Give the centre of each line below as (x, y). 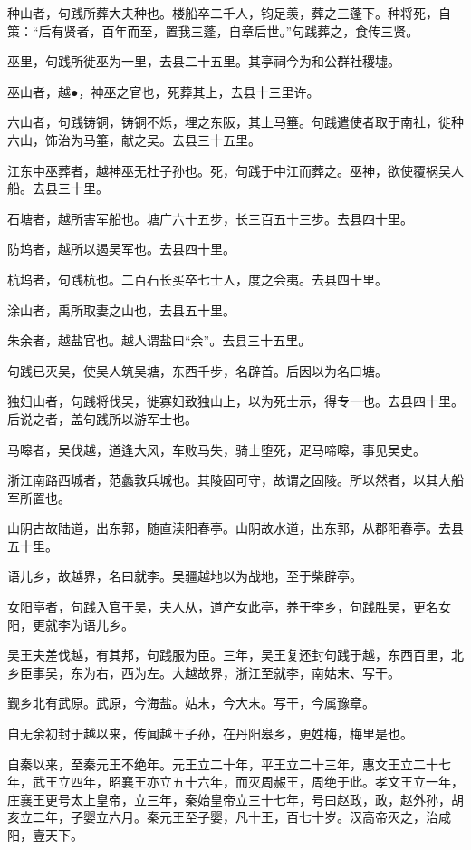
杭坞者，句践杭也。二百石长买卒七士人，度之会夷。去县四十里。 (197, 279)
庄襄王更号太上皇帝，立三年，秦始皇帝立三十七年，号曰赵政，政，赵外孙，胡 (235, 799)
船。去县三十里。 (58, 188)
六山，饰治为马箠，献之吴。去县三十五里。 (134, 139)
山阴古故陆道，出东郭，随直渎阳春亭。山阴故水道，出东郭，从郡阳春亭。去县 (235, 528)
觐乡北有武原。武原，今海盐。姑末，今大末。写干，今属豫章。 (191, 703)
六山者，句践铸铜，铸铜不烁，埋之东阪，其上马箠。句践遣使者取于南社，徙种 (235, 122)
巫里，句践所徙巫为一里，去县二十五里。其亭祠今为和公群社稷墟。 (204, 61)
